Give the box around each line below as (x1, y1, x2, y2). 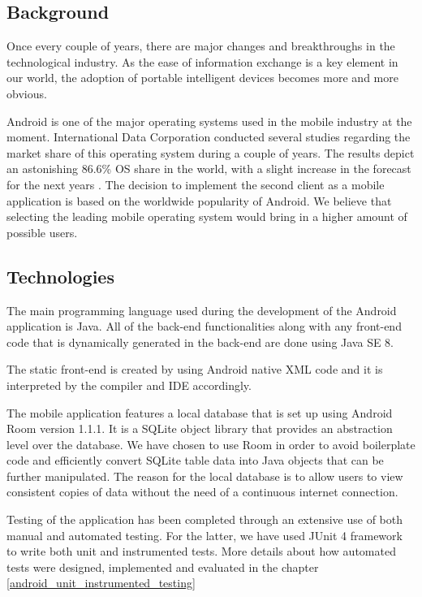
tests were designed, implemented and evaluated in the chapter (6, 558, 319, 575)
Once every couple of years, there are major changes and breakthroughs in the (6, 37, 395, 54)
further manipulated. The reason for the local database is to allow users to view (6, 467, 403, 484)
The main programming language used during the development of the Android (6, 301, 397, 318)
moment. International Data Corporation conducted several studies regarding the (6, 128, 411, 145)
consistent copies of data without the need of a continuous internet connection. (6, 483, 398, 500)
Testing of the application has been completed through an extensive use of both (6, 511, 403, 528)
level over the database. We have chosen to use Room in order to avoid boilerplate (6, 435, 416, 452)
